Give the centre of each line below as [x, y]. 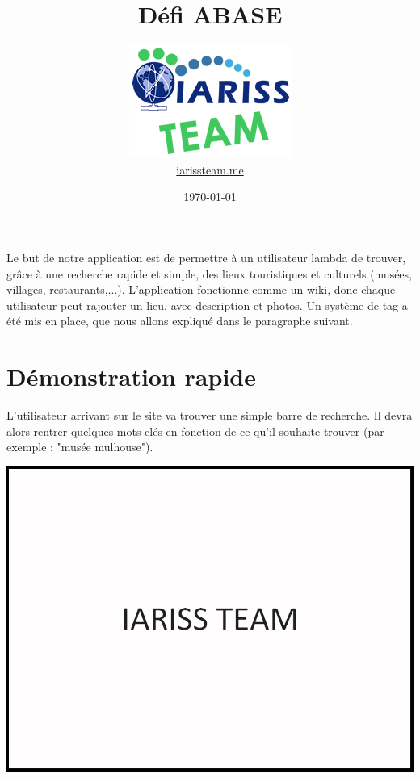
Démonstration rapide [131, 376]
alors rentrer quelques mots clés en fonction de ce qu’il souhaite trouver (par [195, 431]
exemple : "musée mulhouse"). [80, 447]
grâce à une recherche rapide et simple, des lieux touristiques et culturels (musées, [209, 273]
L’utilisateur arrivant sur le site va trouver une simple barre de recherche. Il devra [210, 415]
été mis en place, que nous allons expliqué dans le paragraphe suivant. [180, 321]
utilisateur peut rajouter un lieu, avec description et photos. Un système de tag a [207, 305]
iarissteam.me [210, 169]
